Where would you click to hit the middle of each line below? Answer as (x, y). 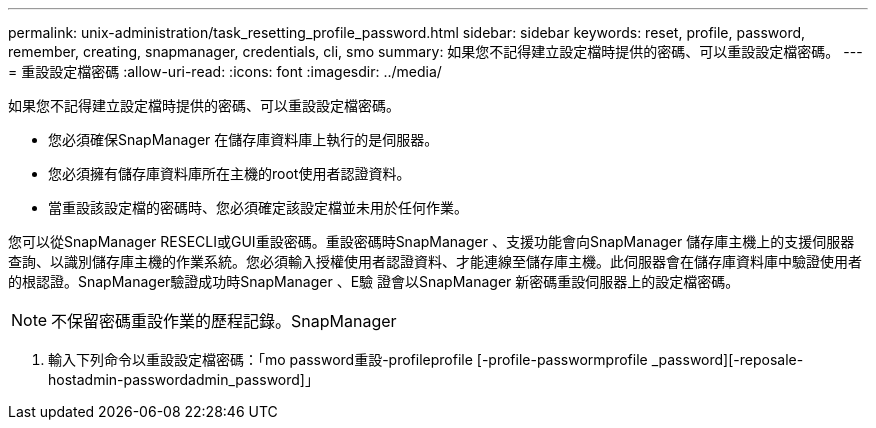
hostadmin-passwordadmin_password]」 (183, 379)
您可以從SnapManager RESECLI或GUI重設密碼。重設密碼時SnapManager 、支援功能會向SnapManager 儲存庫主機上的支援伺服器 (431, 241)
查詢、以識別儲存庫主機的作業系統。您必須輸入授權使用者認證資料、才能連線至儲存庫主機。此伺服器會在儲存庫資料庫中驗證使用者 (435, 261)
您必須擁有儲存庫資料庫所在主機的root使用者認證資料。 (229, 173)
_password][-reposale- (727, 359)
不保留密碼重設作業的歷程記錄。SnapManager (224, 321)
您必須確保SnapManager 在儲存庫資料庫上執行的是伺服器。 (243, 139)
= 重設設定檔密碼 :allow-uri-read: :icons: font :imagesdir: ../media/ (225, 71)
